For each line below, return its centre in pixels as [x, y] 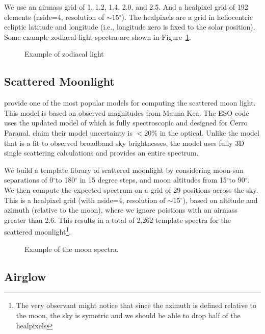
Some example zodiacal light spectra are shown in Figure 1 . [98, 36]
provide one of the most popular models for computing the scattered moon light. [130, 103]
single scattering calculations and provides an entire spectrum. [101, 153]
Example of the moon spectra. [72, 249]
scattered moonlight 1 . [38, 231]
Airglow [25, 276]
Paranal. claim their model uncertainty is [69, 132]
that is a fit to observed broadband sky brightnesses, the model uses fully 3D [124, 143]
